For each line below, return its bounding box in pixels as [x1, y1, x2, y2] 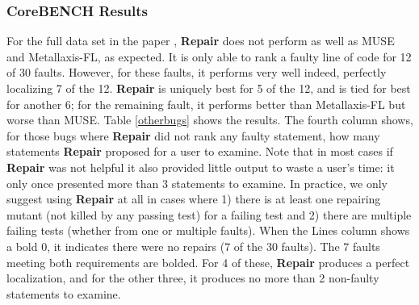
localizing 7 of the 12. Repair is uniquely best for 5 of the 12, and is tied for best [6, 80, 411, 96]
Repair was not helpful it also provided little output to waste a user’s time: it [6, 158, 395, 175]
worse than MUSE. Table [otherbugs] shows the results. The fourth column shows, [6, 111, 413, 128]
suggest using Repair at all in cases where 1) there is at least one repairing [6, 190, 381, 207]
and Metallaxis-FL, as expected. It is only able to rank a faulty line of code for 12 [6, 48, 412, 65]
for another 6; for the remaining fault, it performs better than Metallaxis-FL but [6, 95, 406, 112]
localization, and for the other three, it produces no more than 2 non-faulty [6, 269, 379, 286]
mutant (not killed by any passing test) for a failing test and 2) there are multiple [6, 206, 412, 223]
